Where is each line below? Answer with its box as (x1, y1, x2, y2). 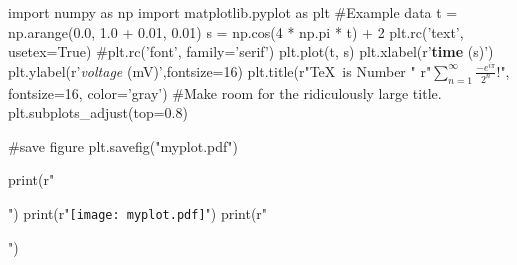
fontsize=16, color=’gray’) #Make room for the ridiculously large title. (8, 82, 442, 103)
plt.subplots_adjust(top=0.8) (8, 102, 188, 123)
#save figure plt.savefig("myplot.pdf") (8, 135, 239, 156)
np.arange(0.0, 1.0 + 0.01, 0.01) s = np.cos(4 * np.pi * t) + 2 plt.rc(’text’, (8, 21, 464, 42)
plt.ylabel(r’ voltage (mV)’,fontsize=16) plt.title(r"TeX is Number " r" (8, 60, 432, 81)
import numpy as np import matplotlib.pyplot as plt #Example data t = (8, 2, 458, 22)
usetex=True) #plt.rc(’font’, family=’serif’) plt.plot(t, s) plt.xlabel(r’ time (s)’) (8, 41, 494, 62)
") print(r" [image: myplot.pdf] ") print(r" (8, 203, 268, 224)
